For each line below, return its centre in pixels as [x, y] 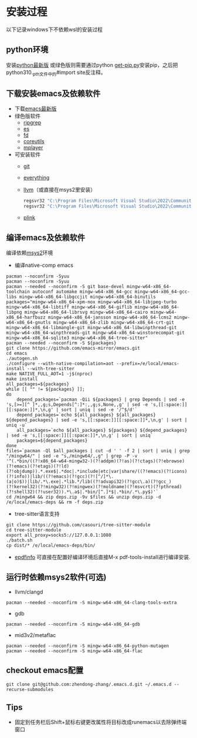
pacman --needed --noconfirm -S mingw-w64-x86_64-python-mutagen [87, 646]
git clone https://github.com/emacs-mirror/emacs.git [73, 348]
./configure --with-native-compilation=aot [60, 363]
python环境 [27, 50]
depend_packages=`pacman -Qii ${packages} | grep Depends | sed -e [101, 400]
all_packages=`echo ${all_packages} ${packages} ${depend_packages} [102, 430]
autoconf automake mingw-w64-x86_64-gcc [82, 292]
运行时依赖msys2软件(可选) [56, 578]
